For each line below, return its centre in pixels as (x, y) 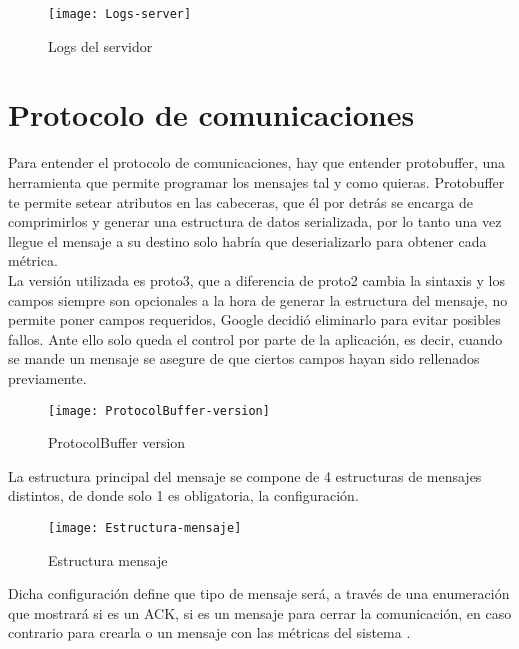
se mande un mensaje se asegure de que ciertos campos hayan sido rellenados (244, 358)
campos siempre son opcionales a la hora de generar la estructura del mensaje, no (258, 299)
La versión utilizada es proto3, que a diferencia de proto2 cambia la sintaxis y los (256, 279)
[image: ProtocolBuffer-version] (159, 410)
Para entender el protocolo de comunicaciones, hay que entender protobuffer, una (257, 162)
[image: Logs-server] (120, 14)
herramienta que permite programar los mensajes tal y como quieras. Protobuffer (256, 181)
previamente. (47, 377)
